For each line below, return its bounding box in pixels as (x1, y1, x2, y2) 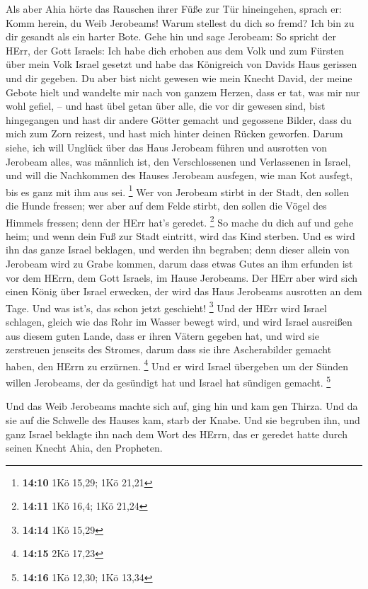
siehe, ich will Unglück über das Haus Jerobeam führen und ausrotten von (6, 139, 328, 154)
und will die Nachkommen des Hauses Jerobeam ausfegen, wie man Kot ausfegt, (6, 168, 353, 183)
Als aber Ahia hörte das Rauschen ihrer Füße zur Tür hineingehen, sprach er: (6, 1, 342, 16)
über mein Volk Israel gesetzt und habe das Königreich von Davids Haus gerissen (6, 57, 357, 72)
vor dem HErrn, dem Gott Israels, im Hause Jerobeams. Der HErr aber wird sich (6, 270, 358, 285)
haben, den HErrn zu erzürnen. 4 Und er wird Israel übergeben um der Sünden (6, 356, 349, 373)
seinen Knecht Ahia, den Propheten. (6, 440, 163, 455)
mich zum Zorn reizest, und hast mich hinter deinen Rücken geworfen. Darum (6, 126, 343, 141)
